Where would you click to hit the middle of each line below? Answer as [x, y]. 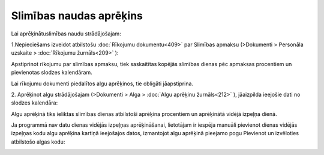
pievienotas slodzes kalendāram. [52, 73]
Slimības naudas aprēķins [77, 16]
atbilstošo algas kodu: [38, 142]
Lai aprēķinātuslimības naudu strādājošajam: [66, 34]
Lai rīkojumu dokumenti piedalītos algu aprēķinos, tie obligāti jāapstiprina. [102, 84]
